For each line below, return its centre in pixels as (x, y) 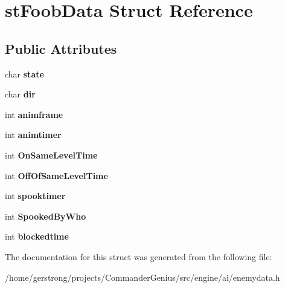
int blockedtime (37, 236)
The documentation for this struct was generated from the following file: (139, 256)
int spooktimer (35, 196)
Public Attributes (61, 48)
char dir (20, 94)
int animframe (34, 114)
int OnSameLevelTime (51, 155)
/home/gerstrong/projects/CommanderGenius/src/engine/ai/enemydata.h (142, 277)
